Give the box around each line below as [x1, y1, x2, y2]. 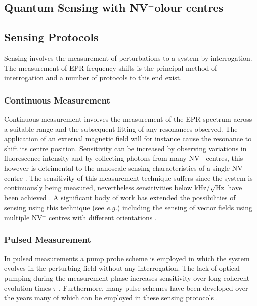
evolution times [4, 282, 51, 293]
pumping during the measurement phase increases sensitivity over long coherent [4, 272, 250, 283]
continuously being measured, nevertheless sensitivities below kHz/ [4, 182, 210, 193]
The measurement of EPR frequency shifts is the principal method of [4, 62, 217, 73]
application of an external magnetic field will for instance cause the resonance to [4, 133, 252, 144]
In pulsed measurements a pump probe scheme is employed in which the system [4, 253, 250, 263]
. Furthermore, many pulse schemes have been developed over [58, 282, 248, 293]
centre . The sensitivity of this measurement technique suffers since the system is [4, 172, 253, 183]
